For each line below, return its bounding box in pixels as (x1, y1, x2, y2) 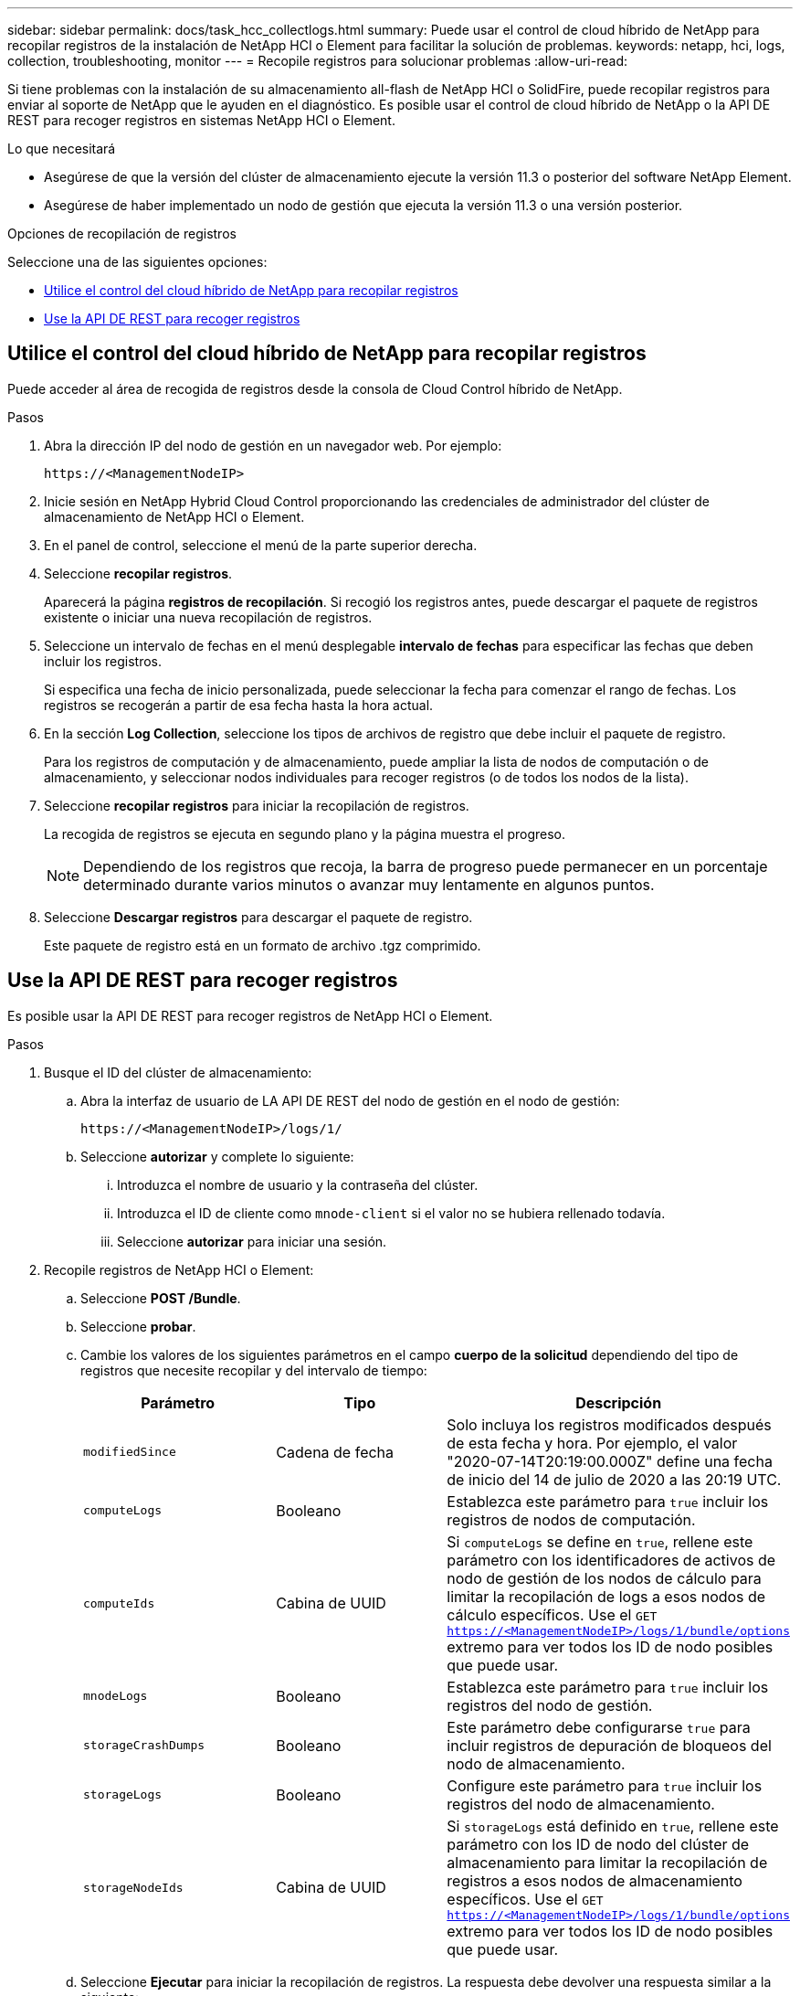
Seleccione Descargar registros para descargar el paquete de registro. (44, 908, 473, 925)
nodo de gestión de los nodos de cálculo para (447, 1568, 762, 1587)
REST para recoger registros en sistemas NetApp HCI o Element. (7, 112, 395, 128)
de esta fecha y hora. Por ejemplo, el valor (447, 1433, 738, 1452)
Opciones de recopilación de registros (7, 226, 237, 241)
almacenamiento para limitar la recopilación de (447, 1853, 768, 1872)
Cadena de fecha (276, 1442, 395, 1461)
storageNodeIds (83, 1880, 184, 1895)
